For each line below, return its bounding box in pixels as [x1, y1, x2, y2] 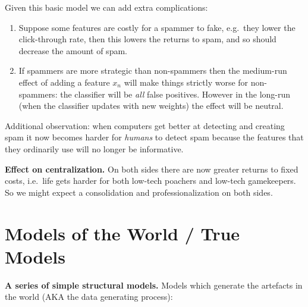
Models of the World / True [5, 221, 240, 245]
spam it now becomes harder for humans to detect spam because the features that [5, 131, 304, 143]
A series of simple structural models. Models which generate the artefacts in [5, 278, 303, 291]
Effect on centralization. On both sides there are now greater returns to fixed [5, 162, 298, 175]
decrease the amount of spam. [18, 44, 127, 57]
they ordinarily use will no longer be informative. [5, 142, 184, 155]
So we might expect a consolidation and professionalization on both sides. [5, 186, 273, 198]
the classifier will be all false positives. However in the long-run [60, 87, 291, 100]
